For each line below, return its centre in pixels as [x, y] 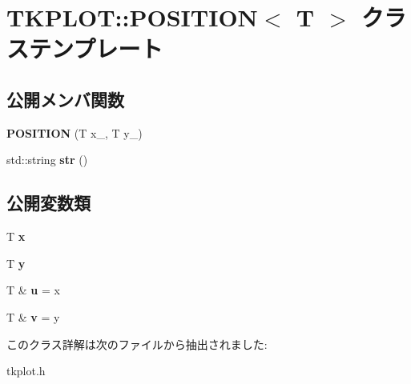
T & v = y [33, 316]
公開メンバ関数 [65, 99]
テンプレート [96, 48]
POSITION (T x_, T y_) [75, 132]
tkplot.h [26, 371]
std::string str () [47, 160]
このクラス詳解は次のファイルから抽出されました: [137, 344]
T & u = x [33, 290]
